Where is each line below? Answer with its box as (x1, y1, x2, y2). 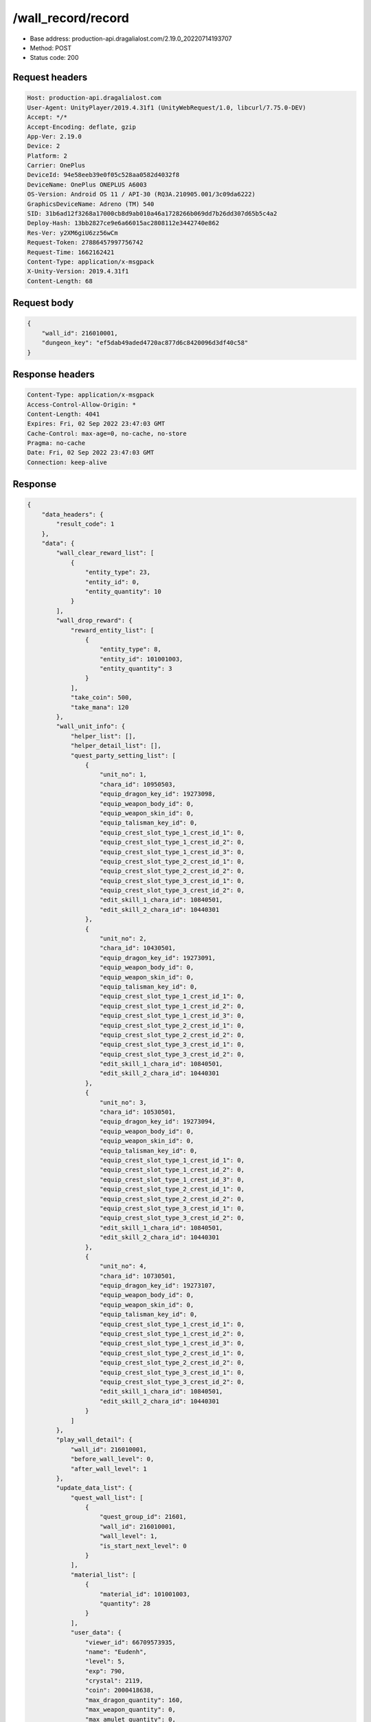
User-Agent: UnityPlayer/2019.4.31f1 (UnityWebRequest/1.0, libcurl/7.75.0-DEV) (27, 103, 306, 112)
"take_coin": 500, (70, 694, 133, 702)
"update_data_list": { (56, 1484, 133, 1492)
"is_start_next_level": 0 (100, 1542, 187, 1550)
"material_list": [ (70, 1570, 137, 1579)
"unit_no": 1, (100, 771, 147, 778)
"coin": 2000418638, (85, 1686, 155, 1694)
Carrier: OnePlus (27, 162, 86, 169)
